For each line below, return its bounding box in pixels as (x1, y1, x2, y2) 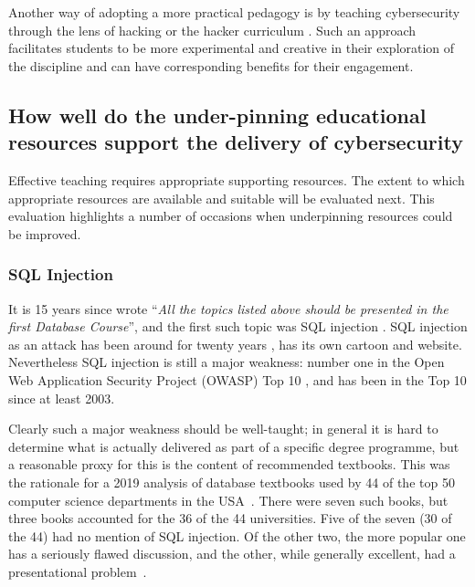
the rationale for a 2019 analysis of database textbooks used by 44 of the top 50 (8, 472, 455, 491)
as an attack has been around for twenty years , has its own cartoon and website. (8, 334, 462, 353)
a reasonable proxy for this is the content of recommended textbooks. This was (8, 455, 450, 474)
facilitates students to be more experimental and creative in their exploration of (8, 38, 455, 58)
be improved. (8, 224, 81, 243)
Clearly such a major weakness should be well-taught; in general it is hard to (8, 419, 438, 438)
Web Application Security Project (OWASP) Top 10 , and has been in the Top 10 (8, 370, 467, 389)
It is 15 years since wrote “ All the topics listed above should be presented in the (8, 299, 449, 318)
